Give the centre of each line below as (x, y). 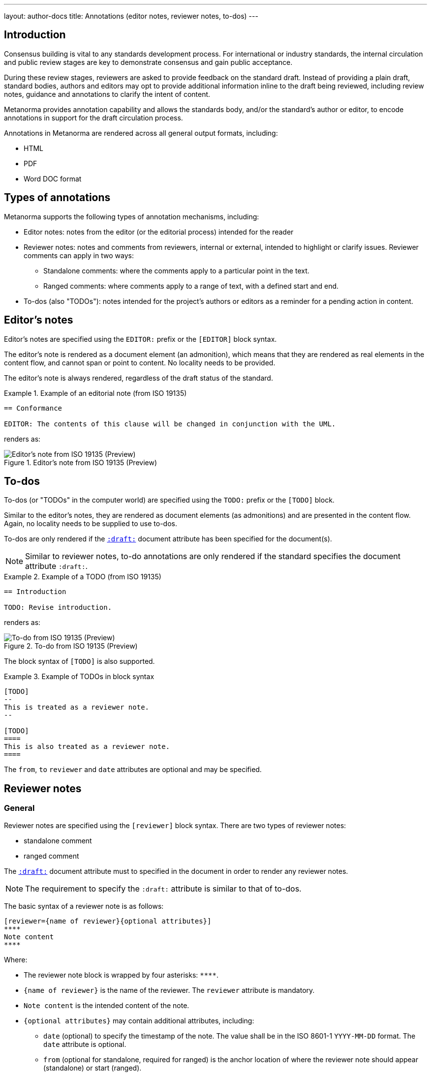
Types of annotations (57, 198)
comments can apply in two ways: (79, 255)
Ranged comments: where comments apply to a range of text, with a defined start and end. (191, 286)
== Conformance (33, 408)
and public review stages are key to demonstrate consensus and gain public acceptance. (148, 62)
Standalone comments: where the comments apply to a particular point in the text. (176, 270)
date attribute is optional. (85, 1044)
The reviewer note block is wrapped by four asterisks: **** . (121, 975)
